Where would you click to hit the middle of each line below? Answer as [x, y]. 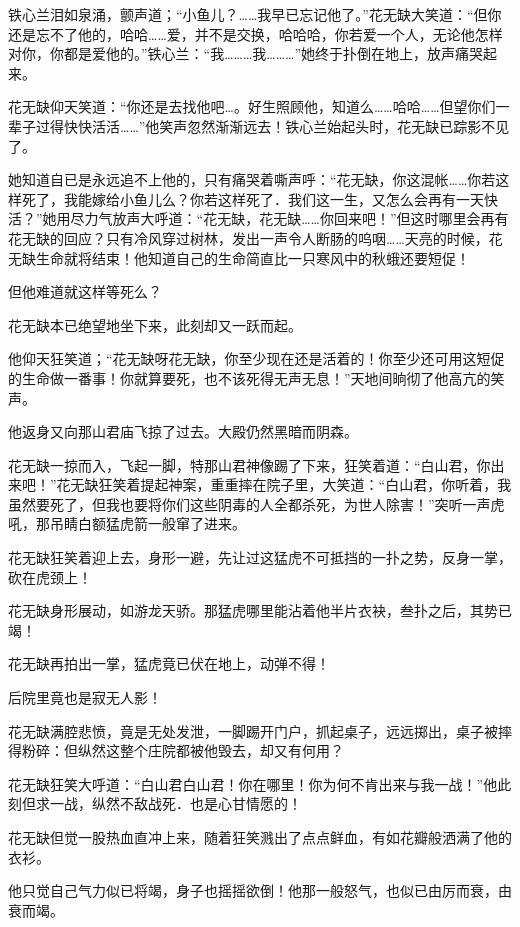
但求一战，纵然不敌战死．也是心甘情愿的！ [161, 803]
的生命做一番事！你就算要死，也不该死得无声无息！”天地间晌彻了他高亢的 [249, 377]
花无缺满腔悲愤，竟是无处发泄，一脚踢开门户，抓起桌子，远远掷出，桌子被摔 [260, 730]
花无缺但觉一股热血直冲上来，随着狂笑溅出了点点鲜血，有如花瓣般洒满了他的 [260, 837]
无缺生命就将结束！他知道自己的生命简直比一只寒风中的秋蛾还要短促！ [239, 257]
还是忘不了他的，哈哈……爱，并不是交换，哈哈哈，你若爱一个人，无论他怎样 [255, 33]
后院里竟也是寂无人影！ [85, 697]
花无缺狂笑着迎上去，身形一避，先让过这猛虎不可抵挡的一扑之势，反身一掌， [260, 557]
